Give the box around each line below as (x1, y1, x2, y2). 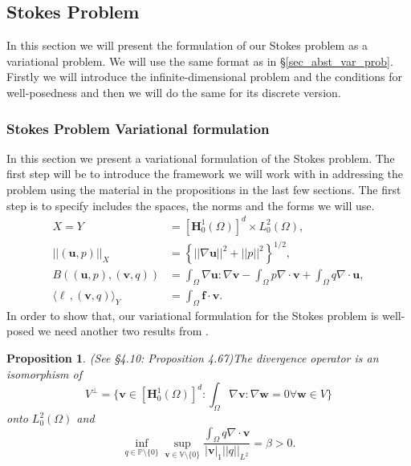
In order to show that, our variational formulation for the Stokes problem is (6, 306, 379, 323)
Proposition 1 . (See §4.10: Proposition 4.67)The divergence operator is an (6, 350, 379, 367)
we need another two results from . (38, 322, 209, 339)
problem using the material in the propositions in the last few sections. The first (6, 180, 401, 197)
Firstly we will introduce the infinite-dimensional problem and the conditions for (6, 68, 402, 85)
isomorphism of (6, 365, 82, 382)
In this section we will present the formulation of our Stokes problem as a (6, 37, 368, 54)
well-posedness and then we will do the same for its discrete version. (6, 83, 341, 100)
